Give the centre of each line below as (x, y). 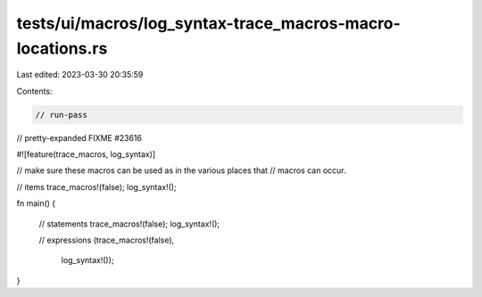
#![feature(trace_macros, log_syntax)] (86, 154)
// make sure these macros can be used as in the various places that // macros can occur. (182, 170)
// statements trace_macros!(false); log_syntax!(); (129, 224)
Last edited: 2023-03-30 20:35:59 (80, 75)
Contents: (34, 91)
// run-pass (62, 115)
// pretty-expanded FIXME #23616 (79, 137)
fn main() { (36, 203)
